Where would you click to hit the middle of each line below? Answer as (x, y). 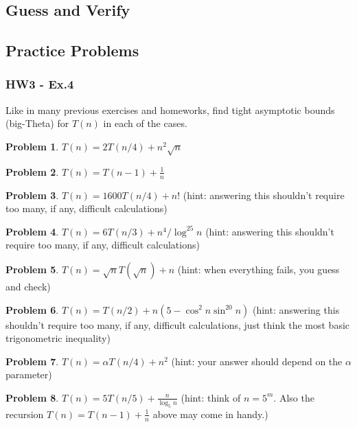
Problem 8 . (32, 397)
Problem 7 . (32, 361)
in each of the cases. (145, 123)
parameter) (29, 374)
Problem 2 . (32, 171)
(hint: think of (211, 397)
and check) (28, 286)
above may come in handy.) (210, 414)
